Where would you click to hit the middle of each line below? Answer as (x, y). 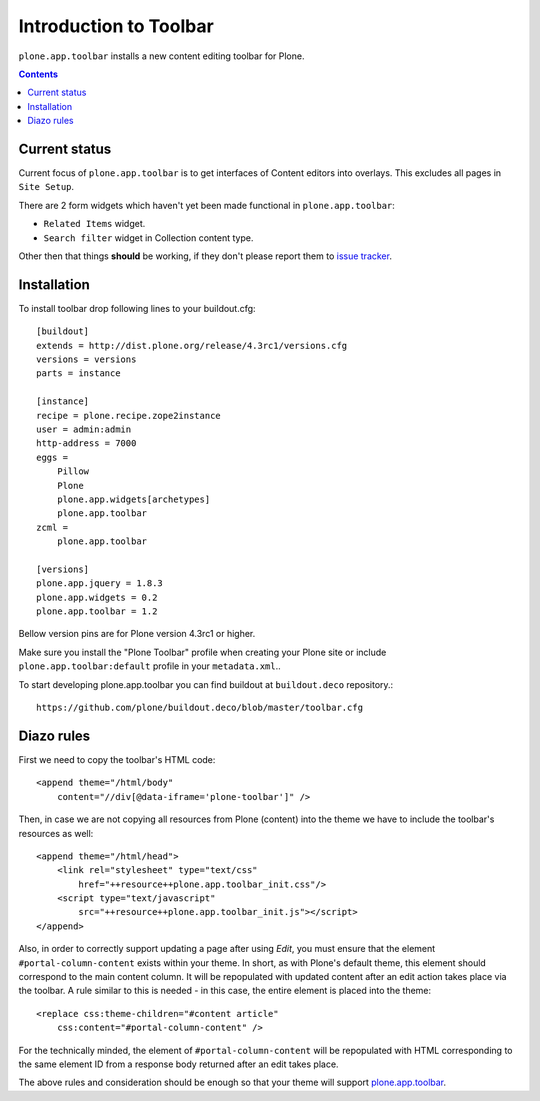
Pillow (73, 471)
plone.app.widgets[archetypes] (133, 499)
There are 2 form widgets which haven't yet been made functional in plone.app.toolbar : (206, 205)
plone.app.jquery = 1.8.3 (100, 583)
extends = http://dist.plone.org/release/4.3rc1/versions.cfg (192, 345)
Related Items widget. (94, 224)
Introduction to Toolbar (116, 26)
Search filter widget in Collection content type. (148, 237)
